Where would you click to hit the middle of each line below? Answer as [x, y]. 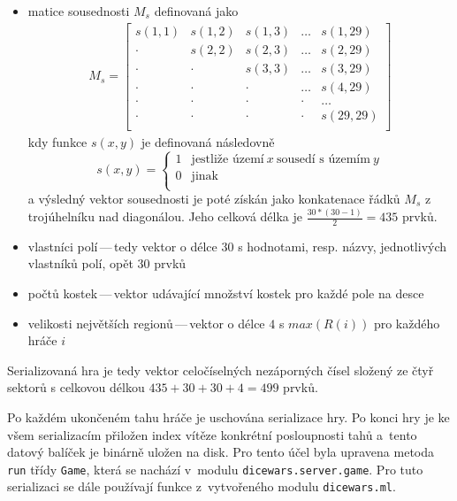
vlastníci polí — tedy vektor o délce [122, 246]
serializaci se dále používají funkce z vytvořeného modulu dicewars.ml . [202, 486]
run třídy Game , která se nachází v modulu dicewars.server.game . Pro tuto [215, 469]
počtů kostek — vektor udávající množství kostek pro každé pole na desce [226, 293]
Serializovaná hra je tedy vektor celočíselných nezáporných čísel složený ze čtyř [221, 370]
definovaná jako [196, 11]
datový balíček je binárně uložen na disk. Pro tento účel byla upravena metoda [221, 452]
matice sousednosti [79, 11]
